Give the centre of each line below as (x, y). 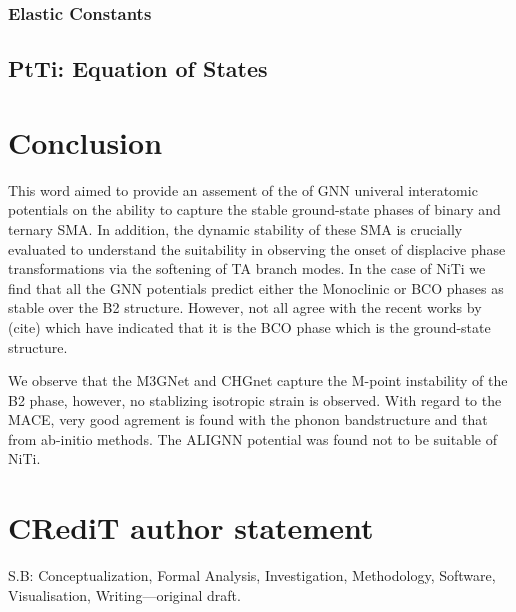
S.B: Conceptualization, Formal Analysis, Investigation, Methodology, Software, (252, 575)
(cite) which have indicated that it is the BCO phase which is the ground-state (249, 326)
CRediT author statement (191, 527)
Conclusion (85, 141)
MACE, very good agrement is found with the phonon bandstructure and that (248, 419)
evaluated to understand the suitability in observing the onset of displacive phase (257, 248)
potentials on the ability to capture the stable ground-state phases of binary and (254, 209)
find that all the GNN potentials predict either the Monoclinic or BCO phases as (256, 287)
